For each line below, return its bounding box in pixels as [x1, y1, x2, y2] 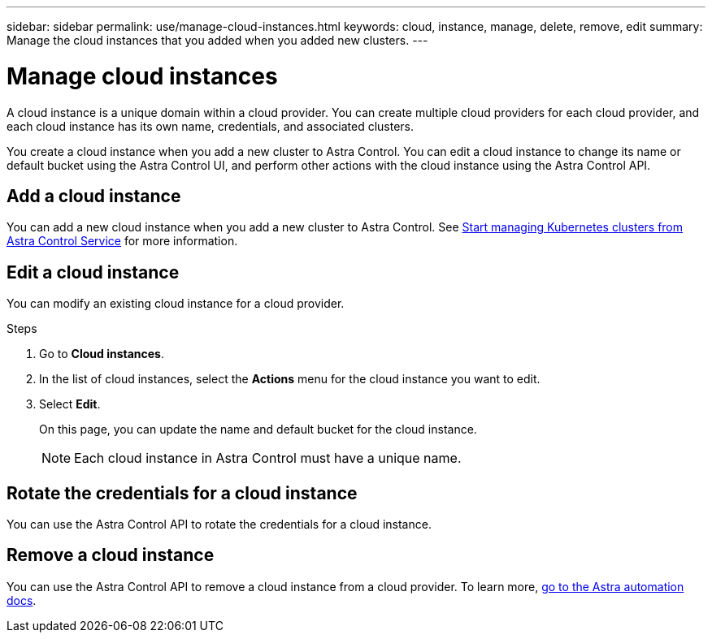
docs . [7, 593, 37, 607]
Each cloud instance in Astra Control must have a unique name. [74, 450, 462, 467]
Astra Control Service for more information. [7, 234, 238, 248]
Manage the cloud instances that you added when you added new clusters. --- [7, 33, 428, 47]
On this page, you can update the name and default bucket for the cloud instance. [39, 422, 477, 437]
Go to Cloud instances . [39, 347, 165, 361]
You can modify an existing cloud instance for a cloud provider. [7, 296, 345, 311]
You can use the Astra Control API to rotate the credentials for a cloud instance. [7, 517, 432, 532]
